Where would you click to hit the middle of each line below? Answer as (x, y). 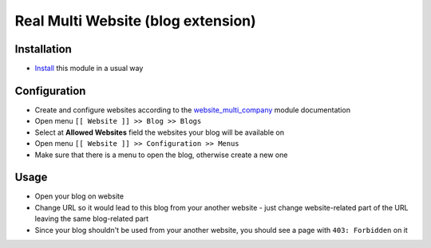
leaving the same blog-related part (92, 218)
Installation (43, 49)
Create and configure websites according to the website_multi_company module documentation (193, 110)
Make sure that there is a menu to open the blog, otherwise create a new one (161, 155)
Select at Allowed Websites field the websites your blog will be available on (160, 132)
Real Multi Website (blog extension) (136, 21)
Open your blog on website (79, 196)
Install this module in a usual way (89, 69)
